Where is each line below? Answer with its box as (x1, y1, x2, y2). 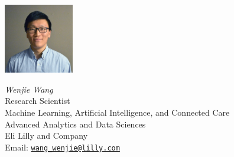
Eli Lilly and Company (5, 129, 88, 142)
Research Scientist (5, 94, 70, 107)
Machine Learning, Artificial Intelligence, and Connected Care (5, 106, 230, 118)
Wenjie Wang (5, 83, 53, 95)
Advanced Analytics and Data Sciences (5, 117, 146, 130)
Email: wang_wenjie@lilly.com (5, 140, 120, 153)
